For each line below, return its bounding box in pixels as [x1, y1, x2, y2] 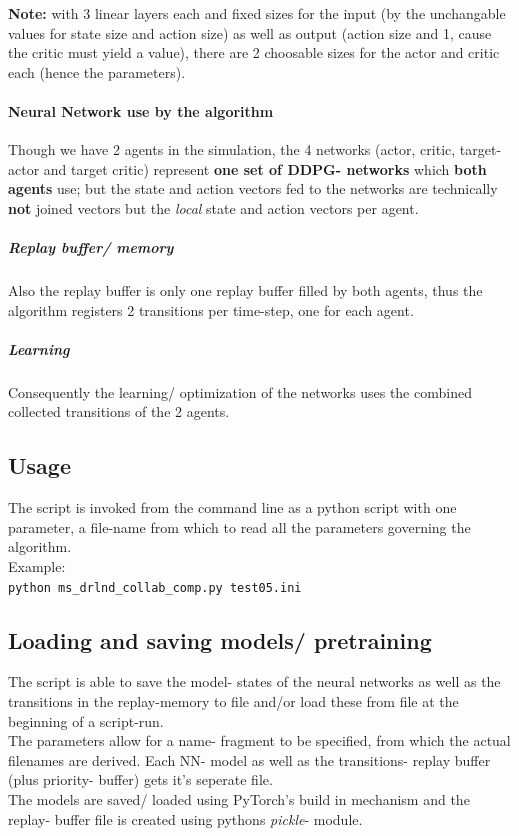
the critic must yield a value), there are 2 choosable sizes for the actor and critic [8, 42, 500, 63]
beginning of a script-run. [8, 710, 164, 731]
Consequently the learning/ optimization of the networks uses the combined [8, 381, 472, 402]
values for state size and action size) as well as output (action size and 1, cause [8, 22, 492, 43]
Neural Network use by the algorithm [8, 100, 274, 121]
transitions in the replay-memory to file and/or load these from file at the [8, 691, 459, 712]
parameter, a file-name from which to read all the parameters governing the [8, 516, 471, 537]
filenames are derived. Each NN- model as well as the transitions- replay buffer [8, 749, 491, 770]
